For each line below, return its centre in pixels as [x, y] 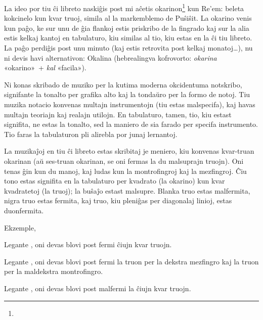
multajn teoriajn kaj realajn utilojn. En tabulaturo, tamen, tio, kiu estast [118, 114]
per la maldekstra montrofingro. [54, 271]
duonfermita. [24, 210]
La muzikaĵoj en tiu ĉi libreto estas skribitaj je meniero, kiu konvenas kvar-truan [129, 151]
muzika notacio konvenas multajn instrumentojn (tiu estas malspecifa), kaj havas [130, 104]
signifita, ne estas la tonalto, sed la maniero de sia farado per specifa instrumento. [131, 124]
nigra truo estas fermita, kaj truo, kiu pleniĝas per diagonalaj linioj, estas [118, 200]
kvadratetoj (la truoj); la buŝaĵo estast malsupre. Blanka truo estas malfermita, [127, 190]
